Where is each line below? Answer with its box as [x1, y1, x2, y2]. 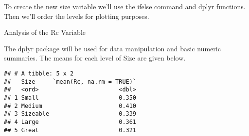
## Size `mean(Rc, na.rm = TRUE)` [4, 78, 137, 85]
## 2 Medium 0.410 [4, 102, 137, 109]
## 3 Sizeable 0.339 [4, 110, 137, 118]
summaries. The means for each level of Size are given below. [4, 53, 186, 63]
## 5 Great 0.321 [4, 126, 137, 134]
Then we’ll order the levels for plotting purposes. [4, 11, 149, 21]
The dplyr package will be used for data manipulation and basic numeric [4, 43, 221, 53]
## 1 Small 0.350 [4, 94, 137, 101]
